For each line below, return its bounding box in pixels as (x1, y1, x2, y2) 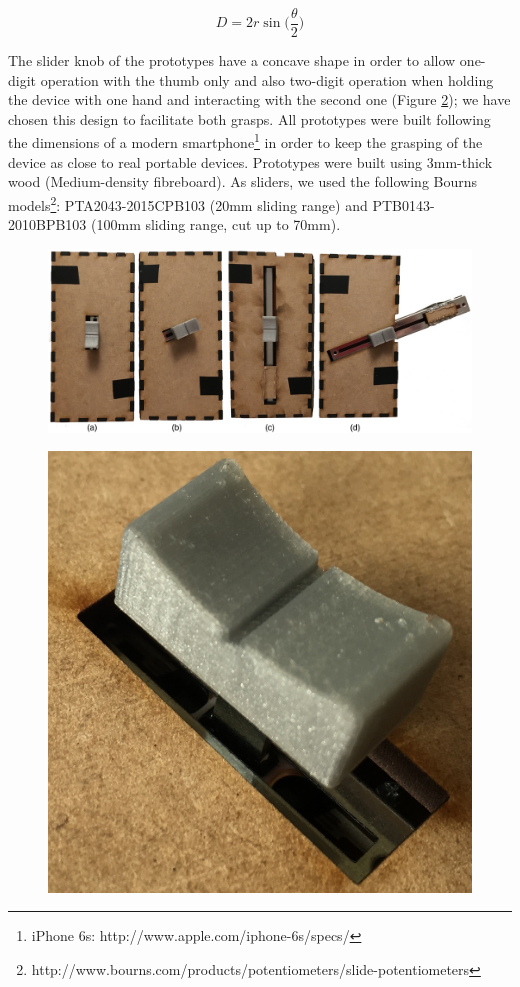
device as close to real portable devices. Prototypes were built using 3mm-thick (8, 151, 493, 172)
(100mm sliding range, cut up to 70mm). (91, 214, 341, 235)
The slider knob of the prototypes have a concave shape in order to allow (8, 50, 456, 71)
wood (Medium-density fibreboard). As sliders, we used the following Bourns (8, 171, 478, 192)
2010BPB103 (8, 214, 87, 235)
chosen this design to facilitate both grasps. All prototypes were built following (8, 108, 491, 129)
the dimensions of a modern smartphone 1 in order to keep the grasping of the (8, 129, 483, 153)
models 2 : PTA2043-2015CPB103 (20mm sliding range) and (8, 191, 368, 215)
